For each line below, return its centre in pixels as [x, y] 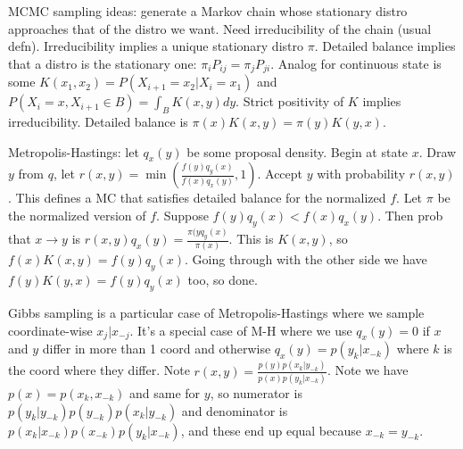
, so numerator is [256, 393]
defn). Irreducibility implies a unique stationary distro [156, 46]
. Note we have [368, 370]
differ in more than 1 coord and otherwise [157, 349]
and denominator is [235, 410]
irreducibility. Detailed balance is [98, 122]
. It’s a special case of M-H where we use [241, 330]
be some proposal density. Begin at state [298, 151]
